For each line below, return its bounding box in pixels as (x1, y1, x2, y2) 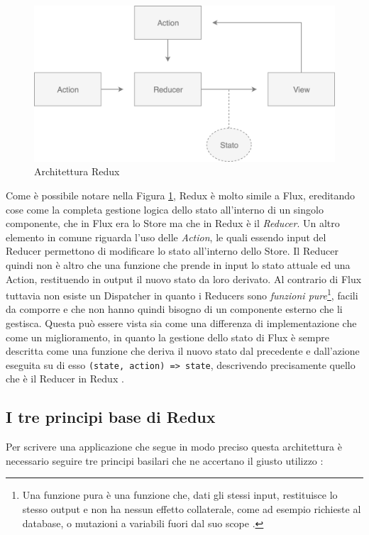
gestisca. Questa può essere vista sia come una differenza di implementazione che (6, 316, 357, 331)
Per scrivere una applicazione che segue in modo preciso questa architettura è (6, 439, 342, 454)
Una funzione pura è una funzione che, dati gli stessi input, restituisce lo (22, 487, 338, 502)
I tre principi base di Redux (6, 406, 216, 428)
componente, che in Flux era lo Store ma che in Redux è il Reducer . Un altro (6, 216, 340, 231)
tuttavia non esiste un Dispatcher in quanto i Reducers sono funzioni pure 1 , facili (6, 286, 358, 302)
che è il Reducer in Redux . (6, 371, 124, 386)
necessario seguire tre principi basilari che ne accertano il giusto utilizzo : (6, 453, 324, 468)
